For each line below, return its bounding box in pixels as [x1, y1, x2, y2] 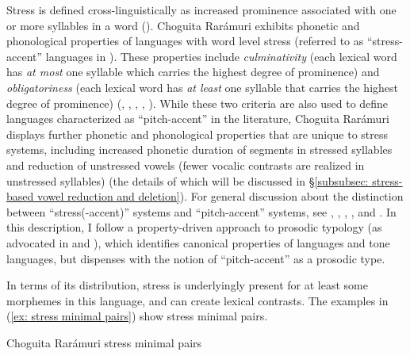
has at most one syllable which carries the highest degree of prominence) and [6, 63, 380, 80]
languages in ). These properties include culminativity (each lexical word [45, 48, 397, 64]
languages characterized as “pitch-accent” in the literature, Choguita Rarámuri [6, 110, 389, 127]
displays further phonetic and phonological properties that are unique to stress [6, 125, 389, 142]
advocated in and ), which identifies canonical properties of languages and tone [6, 234, 390, 251]
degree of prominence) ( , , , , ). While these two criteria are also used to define [6, 94, 389, 111]
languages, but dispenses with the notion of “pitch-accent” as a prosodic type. [6, 250, 385, 266]
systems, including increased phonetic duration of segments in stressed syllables [6, 141, 393, 158]
